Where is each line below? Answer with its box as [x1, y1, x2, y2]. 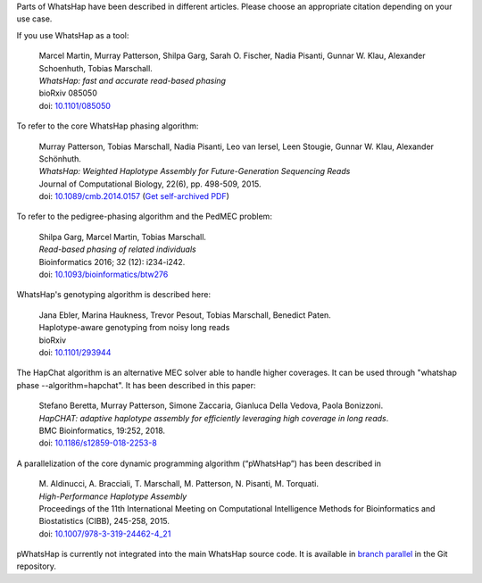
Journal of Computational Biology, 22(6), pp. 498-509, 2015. [38, 179, 262, 189]
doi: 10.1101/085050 [38, 100, 112, 111]
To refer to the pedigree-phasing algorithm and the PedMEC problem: [16, 211, 272, 222]
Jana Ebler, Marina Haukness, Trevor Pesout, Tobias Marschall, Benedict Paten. [38, 309, 332, 321]
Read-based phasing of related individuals [38, 244, 196, 254]
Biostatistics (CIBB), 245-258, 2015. [38, 516, 170, 527]
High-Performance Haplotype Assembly [38, 491, 187, 502]
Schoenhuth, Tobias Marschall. [38, 62, 154, 73]
